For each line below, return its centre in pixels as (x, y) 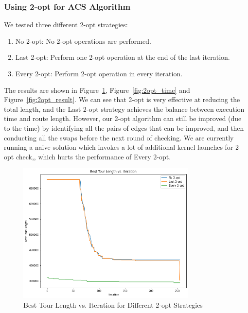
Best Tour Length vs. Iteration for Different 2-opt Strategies (113, 304)
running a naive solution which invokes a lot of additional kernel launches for (119, 147)
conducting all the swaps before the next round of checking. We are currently (119, 137)
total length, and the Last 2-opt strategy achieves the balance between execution (124, 109)
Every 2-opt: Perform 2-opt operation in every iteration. (99, 73)
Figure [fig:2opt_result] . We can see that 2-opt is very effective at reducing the (122, 99)
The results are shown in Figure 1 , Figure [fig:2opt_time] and (97, 90)
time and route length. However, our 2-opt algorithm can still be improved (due (123, 118)
